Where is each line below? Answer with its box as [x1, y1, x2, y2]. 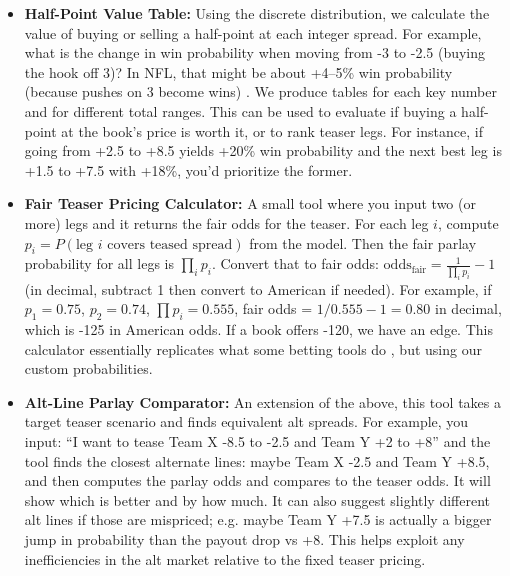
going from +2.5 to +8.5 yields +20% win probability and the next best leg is [24, 140, 502, 161]
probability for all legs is [24, 253, 174, 274]
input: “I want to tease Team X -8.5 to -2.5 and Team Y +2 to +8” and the [24, 430, 491, 451]
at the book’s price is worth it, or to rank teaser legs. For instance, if [61, 120, 483, 141]
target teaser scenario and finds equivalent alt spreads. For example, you [24, 411, 469, 432]
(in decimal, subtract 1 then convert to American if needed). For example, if [24, 278, 492, 299]
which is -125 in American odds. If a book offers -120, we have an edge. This [24, 318, 493, 339]
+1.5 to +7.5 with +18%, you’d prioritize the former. [24, 159, 353, 180]
